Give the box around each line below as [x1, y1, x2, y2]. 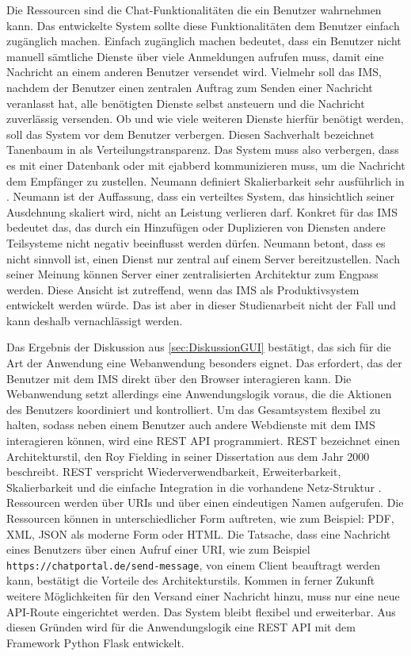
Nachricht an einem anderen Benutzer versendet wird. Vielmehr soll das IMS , [6, 63, 382, 80]
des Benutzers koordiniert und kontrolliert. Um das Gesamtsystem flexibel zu [6, 401, 381, 417]
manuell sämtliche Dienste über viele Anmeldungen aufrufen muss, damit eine [6, 48, 384, 64]
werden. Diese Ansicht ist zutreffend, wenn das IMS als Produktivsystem [6, 281, 360, 297]
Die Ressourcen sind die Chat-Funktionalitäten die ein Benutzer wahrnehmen [6, 2, 382, 17]
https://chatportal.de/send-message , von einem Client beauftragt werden [6, 556, 381, 573]
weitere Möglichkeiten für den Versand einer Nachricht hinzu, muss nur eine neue [6, 588, 400, 604]
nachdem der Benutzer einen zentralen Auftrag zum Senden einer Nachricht [6, 79, 373, 95]
